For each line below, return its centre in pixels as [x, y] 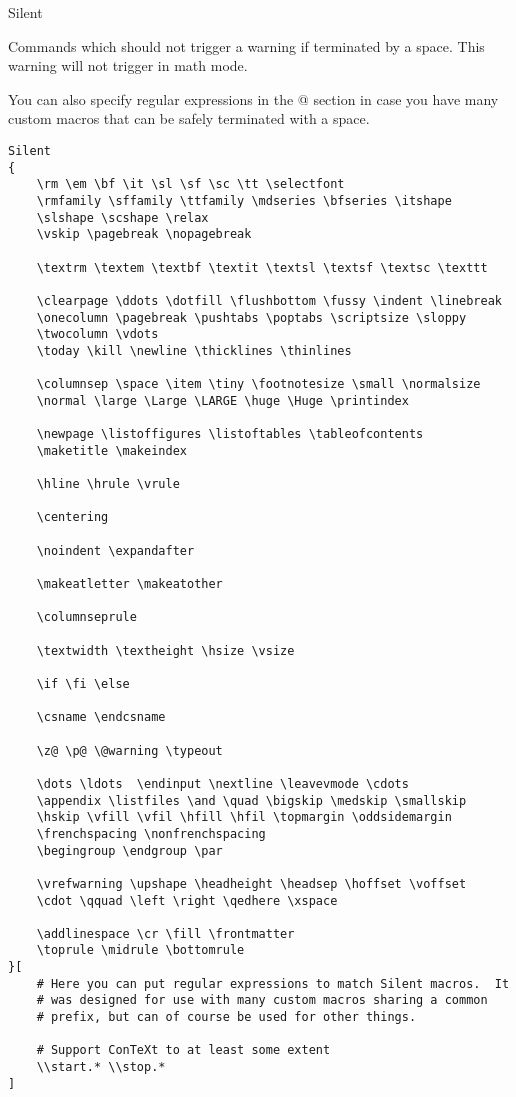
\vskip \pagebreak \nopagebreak [144, 234]
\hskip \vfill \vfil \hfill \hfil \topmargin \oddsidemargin [244, 817]
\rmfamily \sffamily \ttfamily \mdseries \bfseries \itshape [244, 200]
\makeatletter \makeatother [129, 584]
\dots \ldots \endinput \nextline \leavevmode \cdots [222, 783]
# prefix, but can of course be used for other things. [226, 1017]
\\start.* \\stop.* [101, 1067]
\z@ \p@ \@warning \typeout [129, 750]
